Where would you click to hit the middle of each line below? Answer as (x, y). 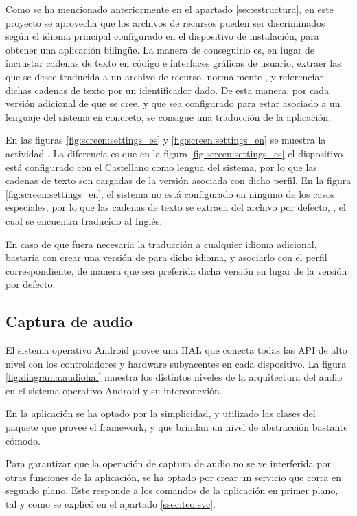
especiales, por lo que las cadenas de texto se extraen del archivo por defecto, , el (176, 207)
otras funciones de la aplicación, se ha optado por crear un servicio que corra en (174, 476)
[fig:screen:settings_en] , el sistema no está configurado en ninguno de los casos (170, 193)
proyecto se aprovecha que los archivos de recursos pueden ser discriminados (165, 22)
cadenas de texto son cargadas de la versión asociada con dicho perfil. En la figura (178, 180)
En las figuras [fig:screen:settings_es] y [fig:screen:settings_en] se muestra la (166, 140)
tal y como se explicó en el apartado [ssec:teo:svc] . (111, 504)
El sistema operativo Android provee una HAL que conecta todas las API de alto (176, 350)
